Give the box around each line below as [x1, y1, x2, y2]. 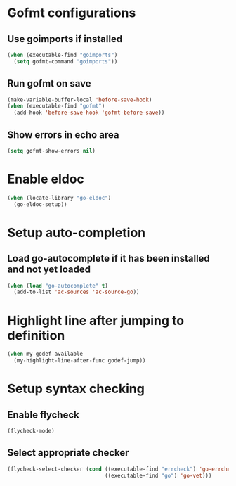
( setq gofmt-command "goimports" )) [13, 58, 118, 65]
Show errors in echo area [7, 129, 119, 141]
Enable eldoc [7, 171, 84, 187]
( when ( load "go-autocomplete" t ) [7, 282, 109, 289]
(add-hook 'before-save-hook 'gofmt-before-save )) [13, 109, 165, 117]
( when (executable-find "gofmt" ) [7, 103, 105, 110]
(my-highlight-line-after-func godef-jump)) [13, 357, 146, 364]
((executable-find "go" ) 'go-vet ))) [104, 472, 212, 479]
